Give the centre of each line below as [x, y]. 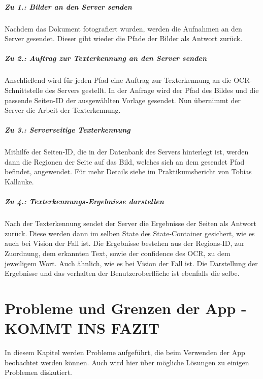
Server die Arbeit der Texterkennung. [63, 110]
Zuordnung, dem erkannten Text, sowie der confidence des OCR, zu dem [118, 253]
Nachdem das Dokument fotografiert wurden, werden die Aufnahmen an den [123, 28]
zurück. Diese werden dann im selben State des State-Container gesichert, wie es [130, 233]
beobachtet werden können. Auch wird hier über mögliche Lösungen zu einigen [127, 362]
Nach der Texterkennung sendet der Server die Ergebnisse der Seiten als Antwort [130, 223]
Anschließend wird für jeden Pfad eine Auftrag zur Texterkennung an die [118, 80]
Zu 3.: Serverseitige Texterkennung [68, 130]
